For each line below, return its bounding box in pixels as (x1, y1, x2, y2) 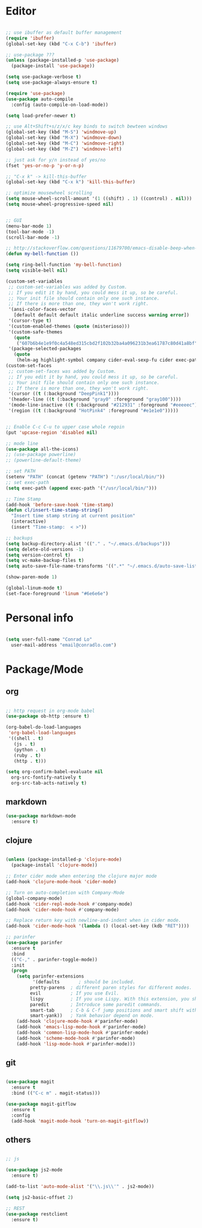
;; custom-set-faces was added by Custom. (8, 368, 117, 374)
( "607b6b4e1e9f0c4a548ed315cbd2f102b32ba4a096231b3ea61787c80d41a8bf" (16, 340, 198, 346)
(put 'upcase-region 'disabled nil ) (5, 429, 98, 436)
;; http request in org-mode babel (5, 708, 95, 714)
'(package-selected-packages (8, 346, 82, 352)
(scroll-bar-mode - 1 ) (5, 234, 60, 240)
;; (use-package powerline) (5, 452, 77, 458)
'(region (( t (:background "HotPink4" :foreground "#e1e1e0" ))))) (8, 408, 179, 414)
